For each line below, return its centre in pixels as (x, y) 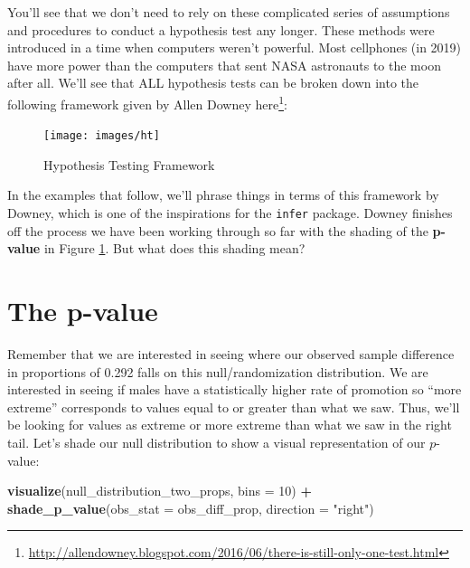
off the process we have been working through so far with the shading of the (218, 230)
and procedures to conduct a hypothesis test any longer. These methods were (221, 29)
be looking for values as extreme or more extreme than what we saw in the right (230, 425)
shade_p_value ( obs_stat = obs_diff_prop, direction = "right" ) (191, 508)
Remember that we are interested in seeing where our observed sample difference (231, 354)
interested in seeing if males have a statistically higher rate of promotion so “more (235, 389)
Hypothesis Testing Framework (129, 164)
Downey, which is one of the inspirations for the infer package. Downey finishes (230, 213)
